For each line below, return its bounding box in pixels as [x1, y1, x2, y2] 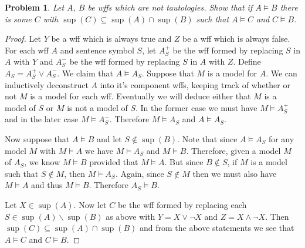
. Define [233, 55, 261, 68]
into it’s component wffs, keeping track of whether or [100, 78, 290, 91]
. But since [164, 156, 204, 168]
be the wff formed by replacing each [117, 198, 247, 210]
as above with [106, 210, 155, 222]
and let [97, 132, 122, 145]
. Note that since [177, 132, 238, 145]
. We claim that [57, 66, 113, 79]
